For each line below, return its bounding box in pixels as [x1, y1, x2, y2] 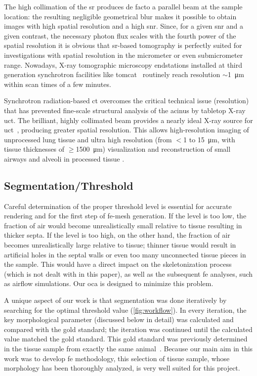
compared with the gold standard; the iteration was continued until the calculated [4, 324, 253, 334]
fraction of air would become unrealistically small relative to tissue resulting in [4, 220, 242, 230]
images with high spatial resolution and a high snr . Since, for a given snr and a [4, 21, 244, 31]
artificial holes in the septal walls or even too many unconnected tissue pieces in [4, 249, 246, 259]
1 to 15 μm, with [183, 134, 235, 144]
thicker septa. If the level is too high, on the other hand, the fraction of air [4, 230, 230, 240]
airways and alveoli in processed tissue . [4, 153, 125, 164]
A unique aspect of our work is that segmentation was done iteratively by [4, 295, 227, 305]
